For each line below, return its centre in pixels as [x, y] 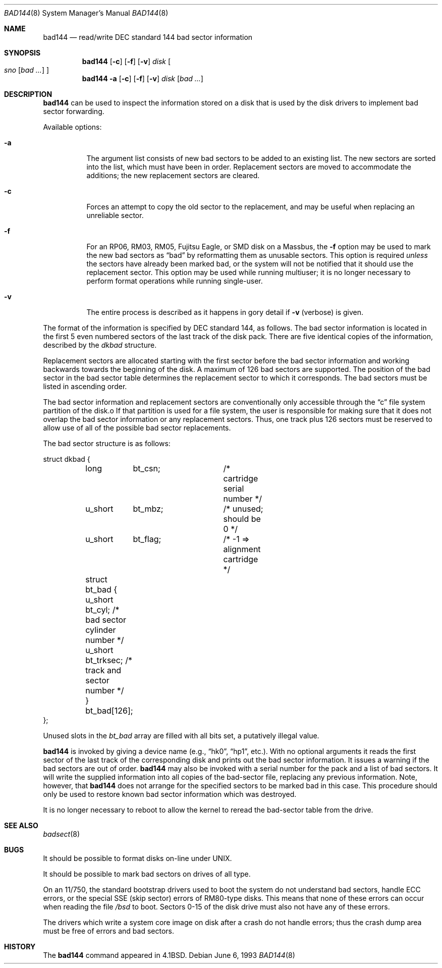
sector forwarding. [74, 111]
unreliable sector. [115, 215]
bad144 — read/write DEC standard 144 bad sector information [148, 37]
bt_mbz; [148, 509]
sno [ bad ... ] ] [27, 70]
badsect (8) [62, 834]
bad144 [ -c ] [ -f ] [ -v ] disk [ [126, 61]
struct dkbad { [67, 459]
